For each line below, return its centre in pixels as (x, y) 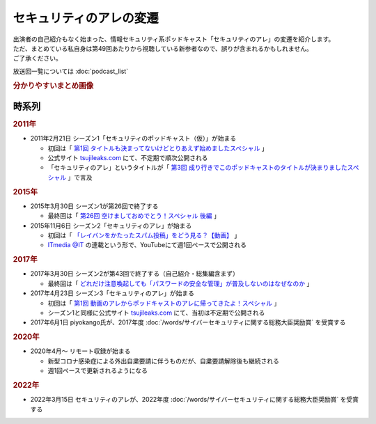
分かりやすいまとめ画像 (53, 86)
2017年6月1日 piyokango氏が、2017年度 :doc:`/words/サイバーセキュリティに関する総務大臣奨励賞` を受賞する (188, 322)
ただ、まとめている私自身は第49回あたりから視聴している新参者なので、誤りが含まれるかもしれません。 (163, 48)
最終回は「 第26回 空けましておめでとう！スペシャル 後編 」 (134, 216)
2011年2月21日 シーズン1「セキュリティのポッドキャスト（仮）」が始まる (133, 139)
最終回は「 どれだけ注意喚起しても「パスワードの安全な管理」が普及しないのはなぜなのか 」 (180, 283)
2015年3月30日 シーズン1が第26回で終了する (94, 206)
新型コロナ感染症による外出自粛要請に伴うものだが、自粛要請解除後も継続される (164, 361)
